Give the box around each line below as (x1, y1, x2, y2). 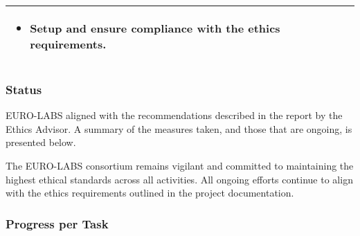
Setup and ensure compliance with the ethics (30, 20, 280, 36)
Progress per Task (6, 215, 109, 232)
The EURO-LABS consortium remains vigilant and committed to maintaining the (6, 158, 354, 172)
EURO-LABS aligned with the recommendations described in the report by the (6, 108, 343, 122)
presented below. (6, 135, 76, 149)
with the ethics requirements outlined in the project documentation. (6, 185, 294, 200)
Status (6, 80, 42, 98)
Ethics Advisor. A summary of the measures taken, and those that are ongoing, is (6, 121, 352, 136)
